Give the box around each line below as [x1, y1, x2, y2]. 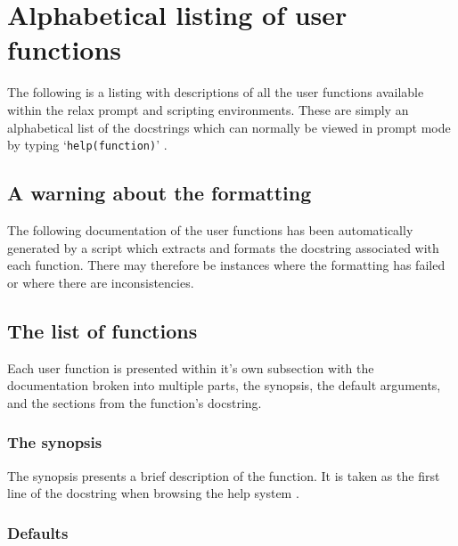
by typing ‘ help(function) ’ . [7, 135, 168, 154]
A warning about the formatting [7, 179, 312, 207]
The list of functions [7, 316, 198, 344]
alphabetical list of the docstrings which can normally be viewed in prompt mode [7, 118, 451, 136]
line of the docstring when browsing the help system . [7, 484, 299, 502]
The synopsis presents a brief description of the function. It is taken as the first [7, 466, 440, 485]
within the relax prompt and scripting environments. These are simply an [7, 100, 409, 118]
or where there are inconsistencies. [7, 273, 194, 291]
